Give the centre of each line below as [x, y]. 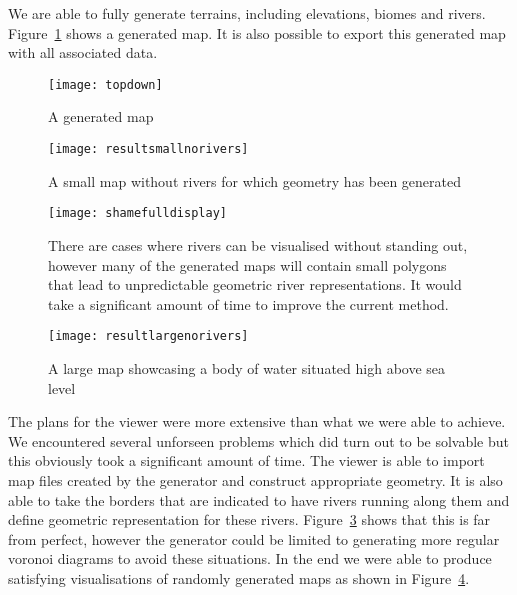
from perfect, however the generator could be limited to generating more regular [254, 538]
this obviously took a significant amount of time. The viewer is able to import [246, 460]
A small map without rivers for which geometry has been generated [255, 180]
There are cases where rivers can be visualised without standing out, [258, 244]
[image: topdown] [105, 84]
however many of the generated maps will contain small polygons [247, 264]
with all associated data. [83, 52]
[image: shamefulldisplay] [137, 213]
